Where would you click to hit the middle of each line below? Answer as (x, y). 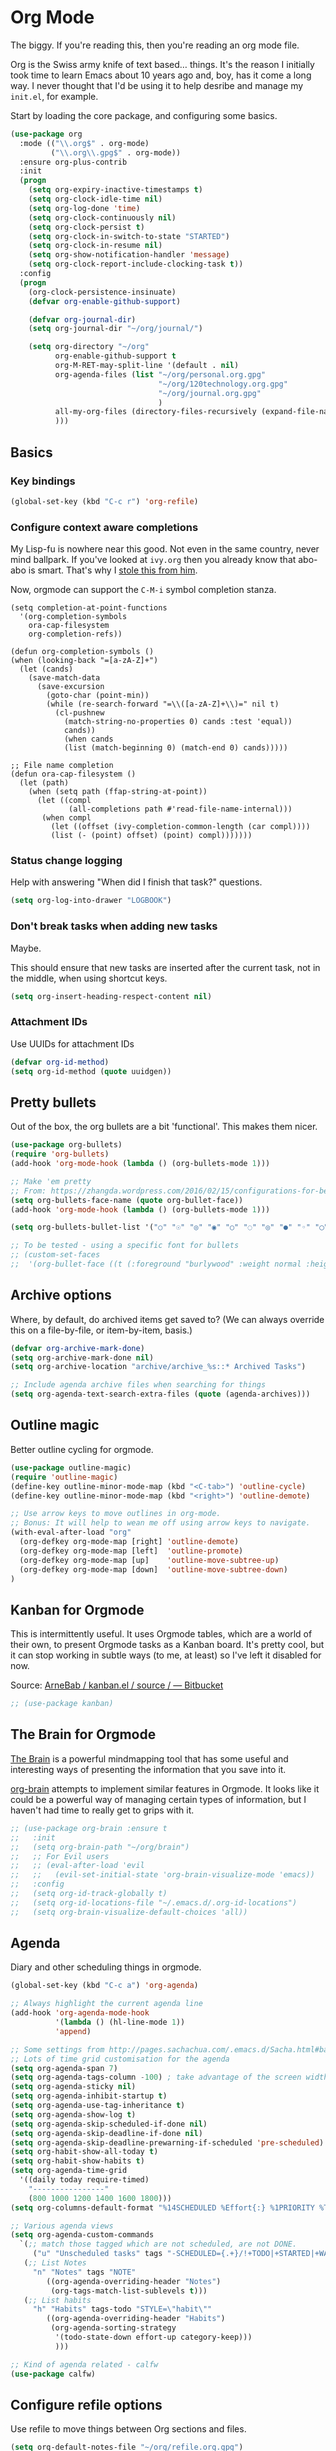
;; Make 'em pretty (51, 1181)
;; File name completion (62, 766)
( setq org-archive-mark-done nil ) (82, 1357)
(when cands (88, 739)
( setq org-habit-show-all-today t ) (84, 2152)
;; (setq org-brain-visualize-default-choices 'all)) (129, 1912)
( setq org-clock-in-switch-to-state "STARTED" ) (129, 236)
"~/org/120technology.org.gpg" (223, 384)
